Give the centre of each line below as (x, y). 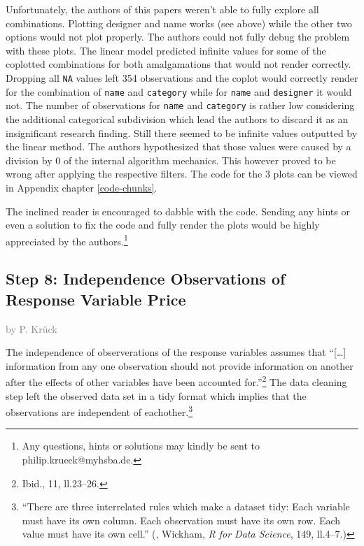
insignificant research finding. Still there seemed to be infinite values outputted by (182, 132)
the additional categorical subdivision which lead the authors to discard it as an (177, 118)
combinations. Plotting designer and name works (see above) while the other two (179, 23)
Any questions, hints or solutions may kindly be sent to (141, 446)
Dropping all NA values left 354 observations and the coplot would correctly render (182, 77)
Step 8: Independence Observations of (146, 279)
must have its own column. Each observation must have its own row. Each (181, 520)
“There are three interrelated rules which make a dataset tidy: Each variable (186, 507)
